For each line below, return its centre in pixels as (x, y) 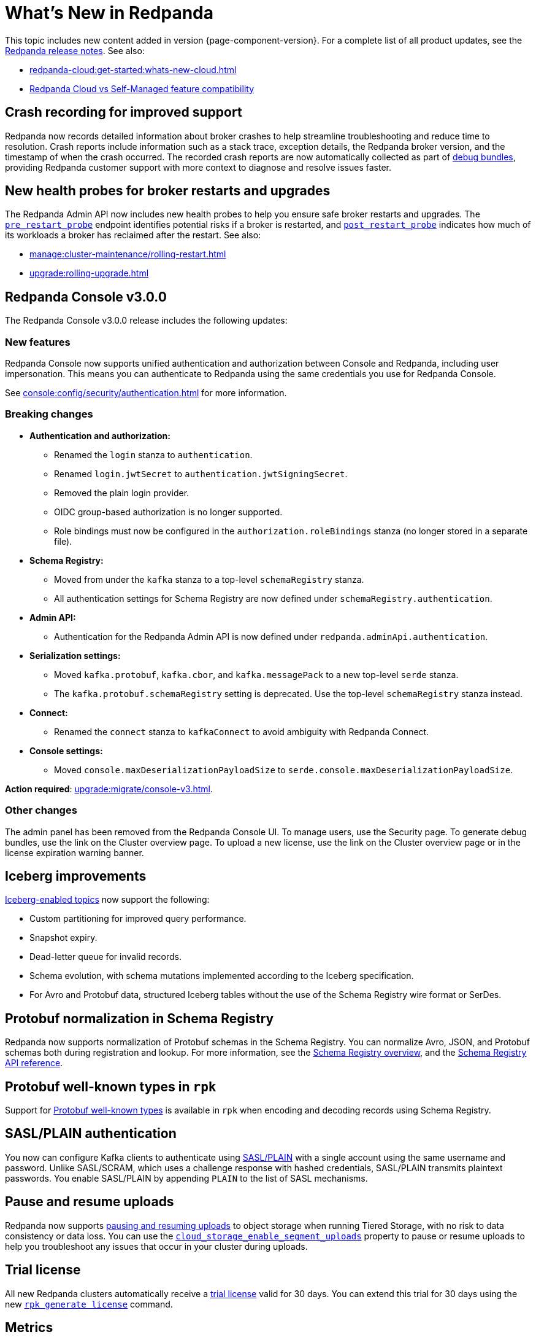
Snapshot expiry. (63, 938)
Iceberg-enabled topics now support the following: (107, 900)
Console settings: (66, 750)
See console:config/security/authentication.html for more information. (146, 393)
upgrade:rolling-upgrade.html (89, 273)
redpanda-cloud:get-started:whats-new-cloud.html (133, 69)
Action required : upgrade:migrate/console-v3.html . (109, 789)
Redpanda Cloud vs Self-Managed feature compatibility (142, 88)
